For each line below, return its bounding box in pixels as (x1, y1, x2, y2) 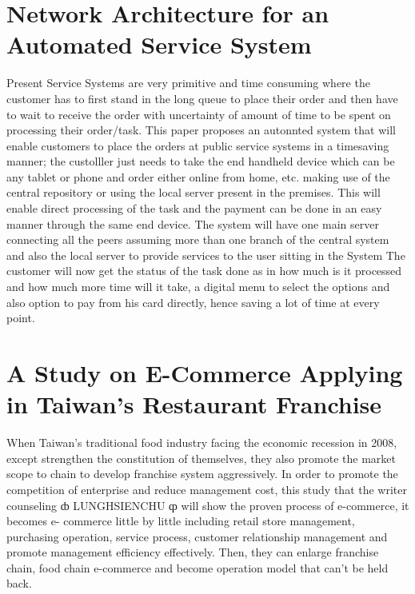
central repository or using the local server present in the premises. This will (6, 184, 381, 201)
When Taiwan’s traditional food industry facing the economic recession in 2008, (6, 434, 397, 451)
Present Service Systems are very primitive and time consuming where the (6, 74, 370, 91)
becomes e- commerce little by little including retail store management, (6, 512, 355, 529)
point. (6, 309, 35, 326)
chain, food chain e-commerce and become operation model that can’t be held (6, 559, 389, 576)
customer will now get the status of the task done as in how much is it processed (6, 262, 402, 279)
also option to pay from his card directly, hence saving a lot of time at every (6, 293, 380, 310)
